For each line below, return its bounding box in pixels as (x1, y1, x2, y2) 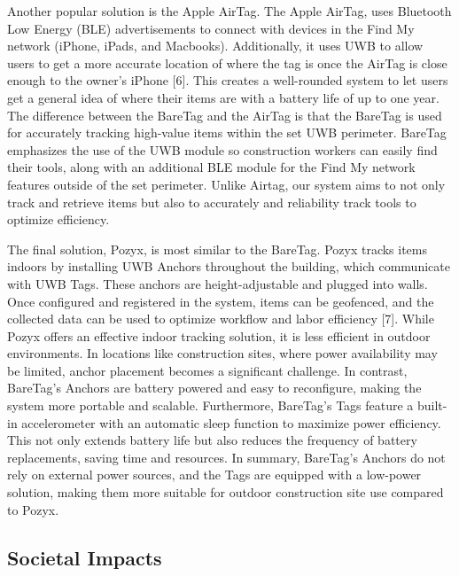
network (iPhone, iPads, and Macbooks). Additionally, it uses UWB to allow (7, 36, 424, 55)
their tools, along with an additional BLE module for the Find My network (7, 158, 416, 176)
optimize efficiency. (7, 210, 110, 229)
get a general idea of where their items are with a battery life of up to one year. (7, 88, 440, 106)
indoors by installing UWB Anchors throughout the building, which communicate (7, 257, 450, 276)
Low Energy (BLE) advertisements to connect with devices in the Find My (7, 19, 415, 37)
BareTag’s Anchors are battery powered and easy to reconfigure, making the (7, 378, 422, 397)
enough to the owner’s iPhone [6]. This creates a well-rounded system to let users (7, 71, 448, 90)
